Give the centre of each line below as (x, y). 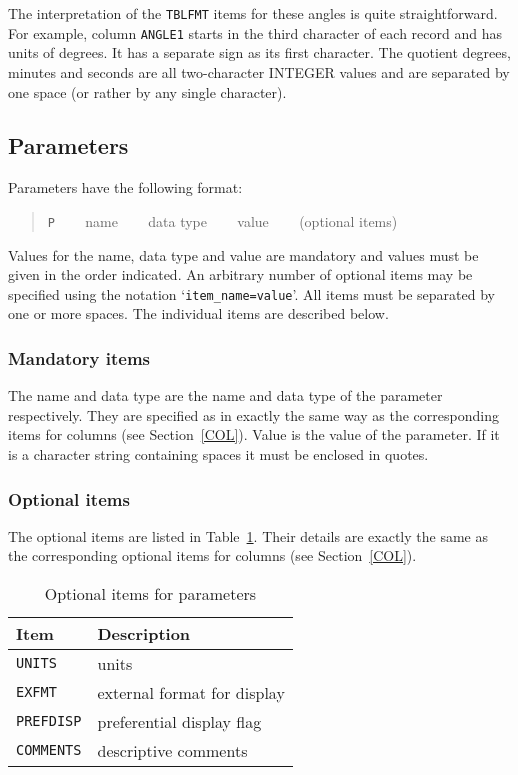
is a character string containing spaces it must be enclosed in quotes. (218, 453)
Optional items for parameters (150, 593)
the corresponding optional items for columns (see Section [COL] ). (212, 555)
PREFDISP (49, 721)
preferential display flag (179, 721)
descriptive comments (172, 750)
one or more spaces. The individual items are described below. (198, 313)
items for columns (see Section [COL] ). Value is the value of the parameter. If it (254, 434)
